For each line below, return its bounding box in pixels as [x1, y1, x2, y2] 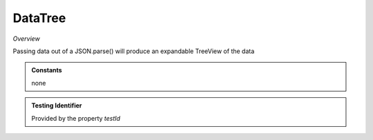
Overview [12, 34, 41, 43]
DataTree [12, 10, 66, 26]
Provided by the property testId [31, 114, 121, 122]
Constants [31, 66, 62, 74]
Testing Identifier [31, 101, 82, 110]
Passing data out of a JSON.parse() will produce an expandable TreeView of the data [12, 47, 255, 55]
